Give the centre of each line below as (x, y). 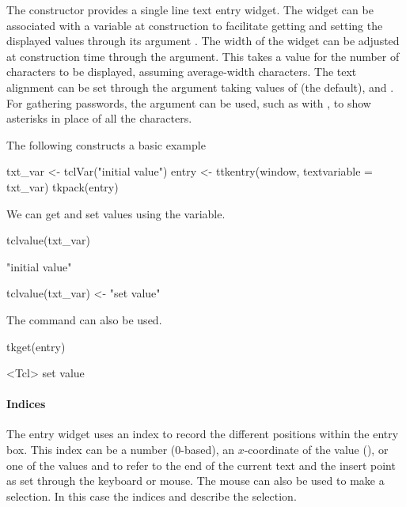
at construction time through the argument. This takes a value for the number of (203, 56)
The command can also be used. (84, 319)
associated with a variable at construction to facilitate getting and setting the (195, 25)
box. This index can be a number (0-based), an (120, 450)
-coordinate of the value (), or (316, 450)
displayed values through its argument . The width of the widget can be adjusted (203, 41)
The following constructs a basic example (106, 144)
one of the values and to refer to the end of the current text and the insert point (201, 465)
